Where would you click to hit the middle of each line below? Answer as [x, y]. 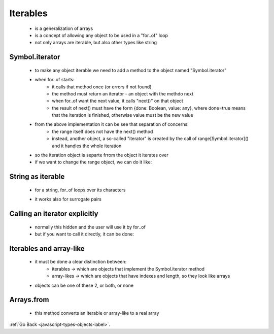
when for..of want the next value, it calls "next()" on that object [118, 101]
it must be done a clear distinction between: [81, 262]
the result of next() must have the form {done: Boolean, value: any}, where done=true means [149, 108]
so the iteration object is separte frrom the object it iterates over [101, 155]
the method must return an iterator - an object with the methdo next [123, 93]
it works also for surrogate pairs [68, 199]
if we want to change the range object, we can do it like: [93, 162]
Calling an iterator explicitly [54, 214]
